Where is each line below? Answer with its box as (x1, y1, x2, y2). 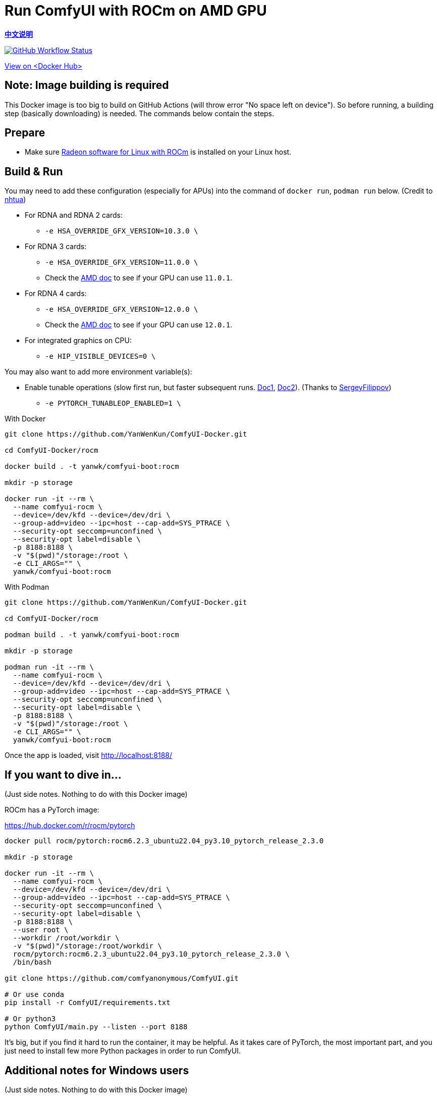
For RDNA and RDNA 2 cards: (25, 211, 123, 220)
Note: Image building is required (5, 79, 169, 92)
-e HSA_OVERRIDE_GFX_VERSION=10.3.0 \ (45, 227, 198, 235)
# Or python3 (5, 1015, 56, 1023)
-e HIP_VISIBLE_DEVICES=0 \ (45, 352, 156, 361)
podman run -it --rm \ (5, 663, 94, 672)
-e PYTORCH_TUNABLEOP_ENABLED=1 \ (45, 399, 181, 408)
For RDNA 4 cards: (25, 289, 87, 298)
